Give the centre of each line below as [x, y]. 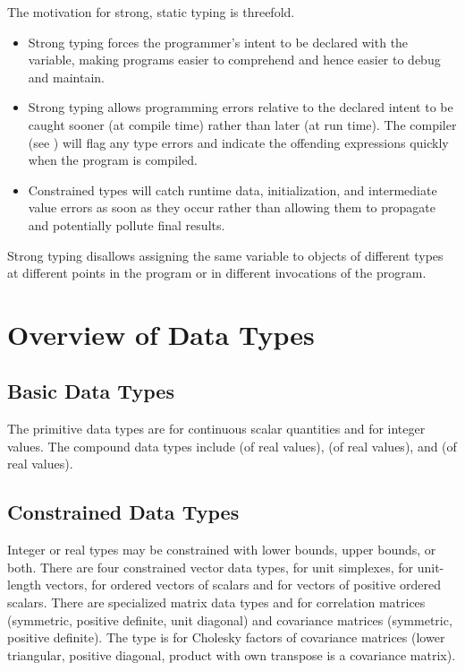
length [25, 585]
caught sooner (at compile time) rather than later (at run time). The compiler [242, 124]
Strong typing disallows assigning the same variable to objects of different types [225, 255]
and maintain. [66, 77]
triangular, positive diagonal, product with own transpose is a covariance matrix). [232, 654]
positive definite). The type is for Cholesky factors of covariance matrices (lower [226, 637]
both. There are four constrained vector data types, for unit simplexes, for [211, 567]
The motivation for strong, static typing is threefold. [151, 12]
